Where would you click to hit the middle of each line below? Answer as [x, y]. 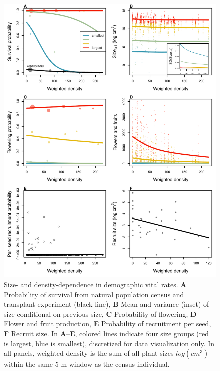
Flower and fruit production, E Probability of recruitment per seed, [108, 324]
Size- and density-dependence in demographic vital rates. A [95, 285]
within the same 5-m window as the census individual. [87, 364]
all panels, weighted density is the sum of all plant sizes [89, 353]
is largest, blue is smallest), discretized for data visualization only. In [109, 343]
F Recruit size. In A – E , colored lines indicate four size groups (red [107, 333]
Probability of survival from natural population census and [94, 294]
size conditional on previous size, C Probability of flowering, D [100, 314]
